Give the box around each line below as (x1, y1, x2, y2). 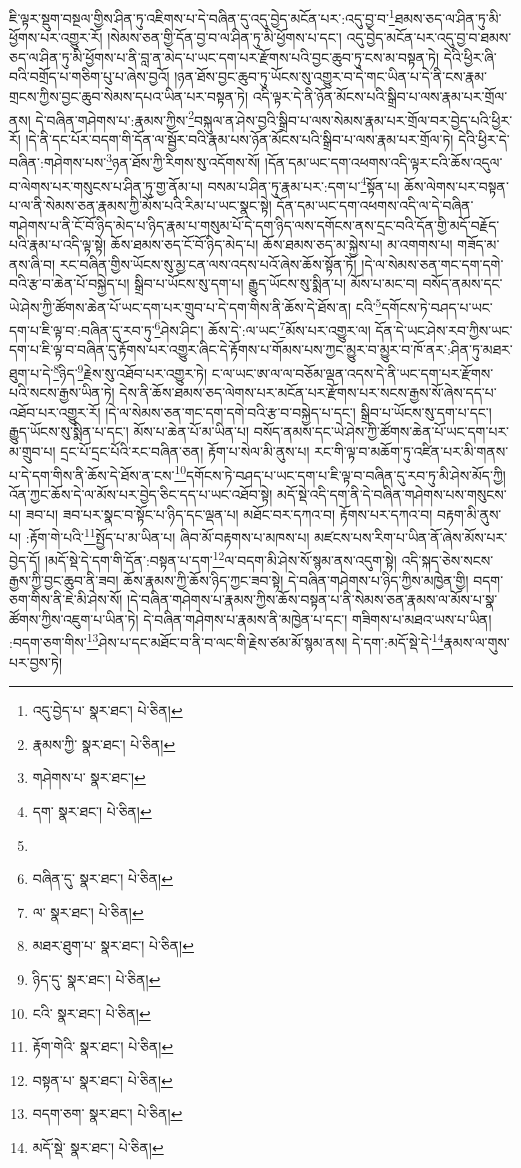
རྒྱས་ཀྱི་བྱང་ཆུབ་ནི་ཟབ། (9, 569, 119, 590)
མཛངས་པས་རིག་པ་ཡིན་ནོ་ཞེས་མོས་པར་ (314, 526, 508, 547)
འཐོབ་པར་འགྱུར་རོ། (9, 401, 101, 422)
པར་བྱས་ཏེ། (9, 651, 63, 672)
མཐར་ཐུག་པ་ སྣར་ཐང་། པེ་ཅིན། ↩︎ (32, 935, 194, 956)
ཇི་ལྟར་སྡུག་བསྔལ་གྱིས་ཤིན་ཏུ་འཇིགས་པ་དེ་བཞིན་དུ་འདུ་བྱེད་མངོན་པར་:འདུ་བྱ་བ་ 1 (9, 5, 395, 28)
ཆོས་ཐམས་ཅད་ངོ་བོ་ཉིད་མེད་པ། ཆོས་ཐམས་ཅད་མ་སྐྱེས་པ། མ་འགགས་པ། (110, 234, 453, 255)
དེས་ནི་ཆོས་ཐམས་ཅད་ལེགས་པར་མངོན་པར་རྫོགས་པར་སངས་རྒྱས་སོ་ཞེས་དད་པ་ (119, 382, 497, 403)
